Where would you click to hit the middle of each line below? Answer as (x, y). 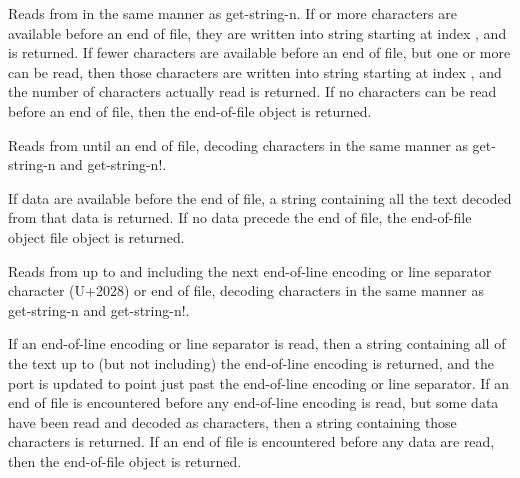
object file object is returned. (96, 236)
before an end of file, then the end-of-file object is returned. (190, 110)
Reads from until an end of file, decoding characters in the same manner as (238, 144)
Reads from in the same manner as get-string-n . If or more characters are (232, 13)
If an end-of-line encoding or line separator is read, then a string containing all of (257, 343)
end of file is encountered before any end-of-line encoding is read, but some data (253, 402)
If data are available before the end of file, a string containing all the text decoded (260, 197)
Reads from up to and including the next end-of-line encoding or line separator (250, 270)
